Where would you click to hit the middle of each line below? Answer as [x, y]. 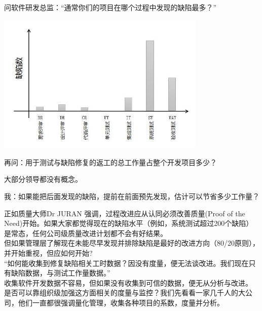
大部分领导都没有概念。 [43, 179]
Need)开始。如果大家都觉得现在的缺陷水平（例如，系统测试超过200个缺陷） [129, 223]
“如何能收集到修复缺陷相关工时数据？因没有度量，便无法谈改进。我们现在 [126, 263]
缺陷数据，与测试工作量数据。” [61, 273]
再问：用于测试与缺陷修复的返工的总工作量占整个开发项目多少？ [110, 162]
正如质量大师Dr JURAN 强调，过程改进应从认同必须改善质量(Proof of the [125, 213]
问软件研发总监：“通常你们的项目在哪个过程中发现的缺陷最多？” [110, 7]
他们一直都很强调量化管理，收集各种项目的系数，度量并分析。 [121, 302]
